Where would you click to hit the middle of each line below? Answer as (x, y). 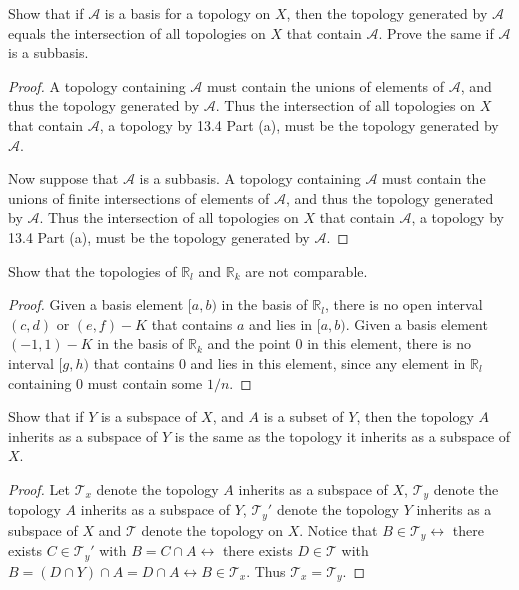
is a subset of (303, 416)
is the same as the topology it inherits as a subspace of (342, 435)
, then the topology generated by (387, 13)
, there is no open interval (403, 304)
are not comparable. (306, 270)
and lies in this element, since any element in (328, 362)
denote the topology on (212, 529)
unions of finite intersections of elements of (139, 197)
